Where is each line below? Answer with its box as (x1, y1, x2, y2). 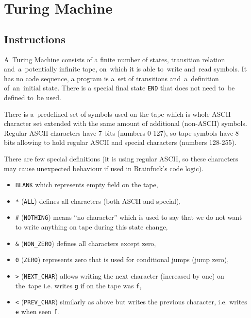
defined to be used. (4, 92, 61, 103)
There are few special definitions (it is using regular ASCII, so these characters (4, 153, 238, 163)
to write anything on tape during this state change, (15, 222, 168, 232)
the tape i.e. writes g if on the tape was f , (15, 280, 142, 290)
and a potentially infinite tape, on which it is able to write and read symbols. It (4, 64, 247, 74)
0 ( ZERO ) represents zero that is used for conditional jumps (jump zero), (15, 254, 229, 265)
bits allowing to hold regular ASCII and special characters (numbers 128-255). (4, 137, 236, 147)
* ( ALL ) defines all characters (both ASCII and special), (15, 195, 181, 206)
